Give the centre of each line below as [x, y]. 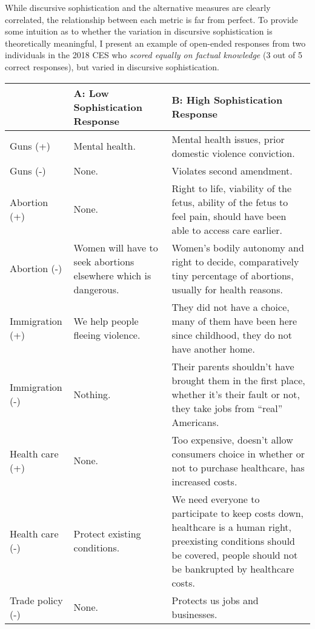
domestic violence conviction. [233, 153]
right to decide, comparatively [235, 261]
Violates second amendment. [232, 170]
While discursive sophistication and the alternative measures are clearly [138, 7]
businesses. [194, 614]
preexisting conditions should [233, 541]
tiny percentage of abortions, [233, 275]
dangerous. [96, 289]
